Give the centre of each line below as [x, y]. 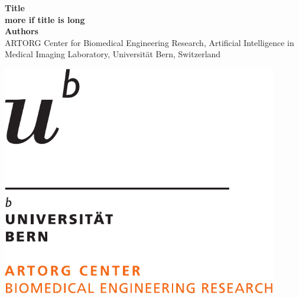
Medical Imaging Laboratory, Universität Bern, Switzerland [113, 54]
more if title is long [45, 19]
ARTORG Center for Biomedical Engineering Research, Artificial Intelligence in [149, 42]
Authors [22, 31]
